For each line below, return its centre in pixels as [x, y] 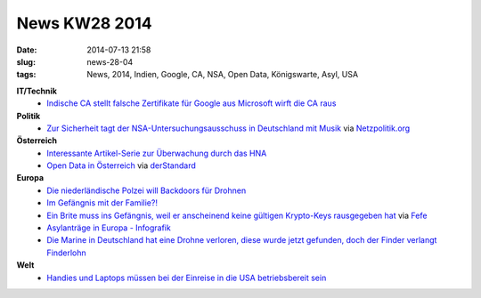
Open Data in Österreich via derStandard [121, 165]
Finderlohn [66, 253]
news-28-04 [110, 61]
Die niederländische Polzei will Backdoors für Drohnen [147, 190]
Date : [27, 50]
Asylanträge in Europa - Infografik [109, 228]
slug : [26, 61]
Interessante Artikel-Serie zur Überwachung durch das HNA [157, 153]
